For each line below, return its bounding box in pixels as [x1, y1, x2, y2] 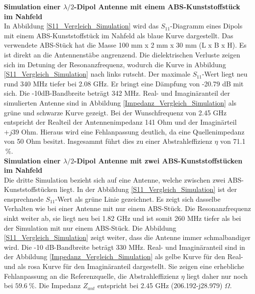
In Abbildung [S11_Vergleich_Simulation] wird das [4, 21, 159, 31]
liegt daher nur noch [186, 270, 248, 281]
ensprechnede [4, 193, 44, 204]
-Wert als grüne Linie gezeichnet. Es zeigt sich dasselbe [55, 193, 221, 204]
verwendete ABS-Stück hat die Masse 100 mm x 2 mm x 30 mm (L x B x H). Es [4, 40, 247, 50]
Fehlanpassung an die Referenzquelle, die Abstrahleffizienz [4, 270, 179, 281]
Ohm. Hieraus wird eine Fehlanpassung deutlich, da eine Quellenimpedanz [21, 126, 245, 136]
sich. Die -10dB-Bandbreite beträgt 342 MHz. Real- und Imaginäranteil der [4, 88, 230, 98]
